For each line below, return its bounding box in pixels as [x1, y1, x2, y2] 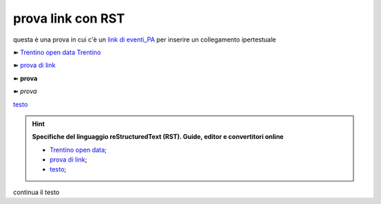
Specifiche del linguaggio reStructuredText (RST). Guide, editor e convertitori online [32, 133, 284, 141]
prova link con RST [13, 11, 125, 26]
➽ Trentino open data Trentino [13, 48, 102, 56]
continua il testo [13, 188, 60, 196]
